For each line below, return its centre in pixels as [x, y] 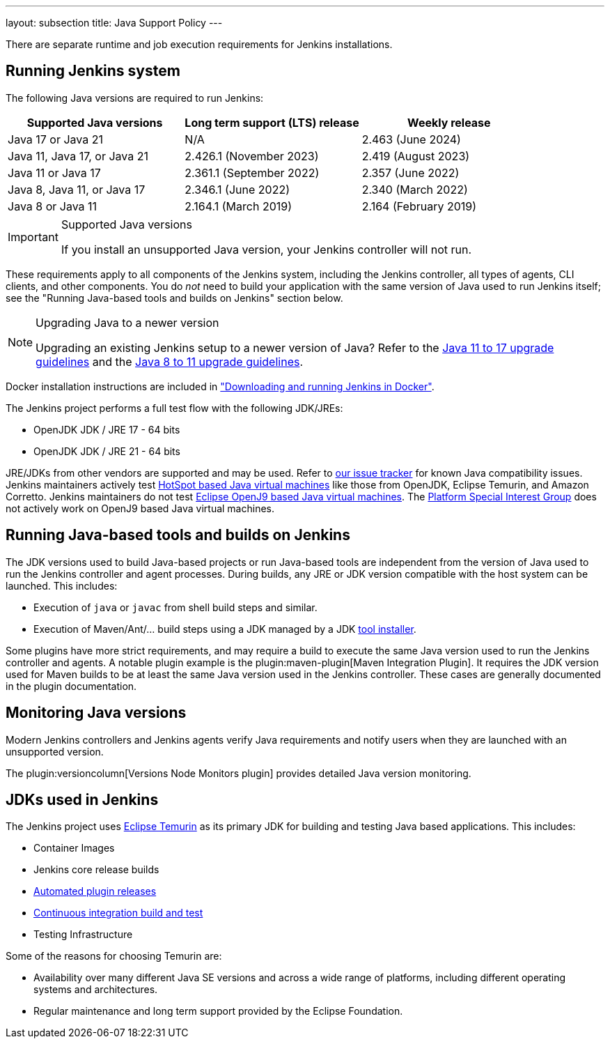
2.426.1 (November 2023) [252, 156]
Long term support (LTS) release [272, 122]
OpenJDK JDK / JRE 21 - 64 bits [107, 451]
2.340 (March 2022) [415, 189]
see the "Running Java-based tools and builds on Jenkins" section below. [174, 298]
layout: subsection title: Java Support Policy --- [114, 23]
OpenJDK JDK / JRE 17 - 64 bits [107, 429]
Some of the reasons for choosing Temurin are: [114, 956]
